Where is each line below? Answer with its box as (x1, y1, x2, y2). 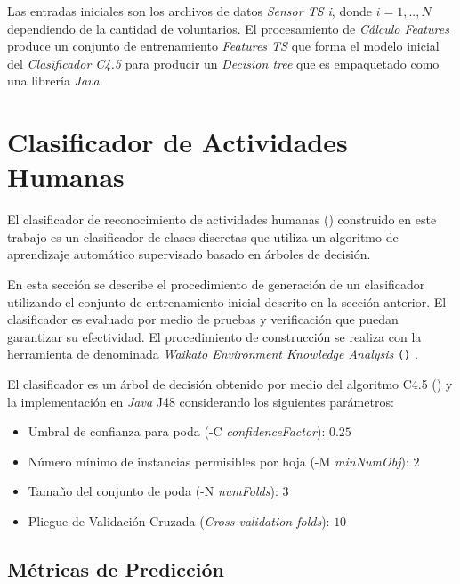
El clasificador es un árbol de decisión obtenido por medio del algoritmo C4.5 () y (7, 375, 453, 393)
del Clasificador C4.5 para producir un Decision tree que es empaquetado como (7, 53, 440, 72)
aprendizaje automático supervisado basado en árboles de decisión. (7, 245, 371, 264)
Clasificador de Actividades (7, 124, 348, 160)
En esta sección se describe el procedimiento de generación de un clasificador (7, 275, 425, 294)
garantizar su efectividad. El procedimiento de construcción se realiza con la (7, 327, 422, 345)
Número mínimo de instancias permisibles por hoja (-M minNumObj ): (28, 451, 409, 470)
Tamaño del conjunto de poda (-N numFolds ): (28, 482, 278, 500)
